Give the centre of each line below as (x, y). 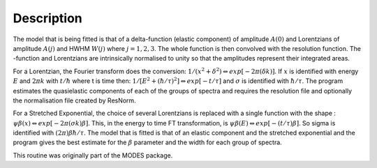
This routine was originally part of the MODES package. (93, 155)
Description (48, 18)
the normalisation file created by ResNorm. (74, 100)
